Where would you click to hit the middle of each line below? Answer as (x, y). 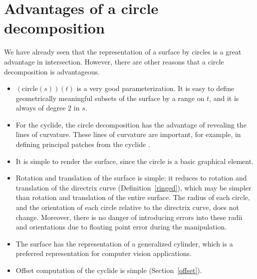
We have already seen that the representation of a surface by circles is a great (123, 52)
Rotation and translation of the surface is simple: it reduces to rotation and (131, 178)
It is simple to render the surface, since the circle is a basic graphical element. (134, 161)
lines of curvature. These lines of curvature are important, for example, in (128, 134)
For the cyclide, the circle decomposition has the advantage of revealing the (131, 124)
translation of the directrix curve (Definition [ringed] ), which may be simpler (133, 187)
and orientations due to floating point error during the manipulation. (121, 227)
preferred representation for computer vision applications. (104, 253)
